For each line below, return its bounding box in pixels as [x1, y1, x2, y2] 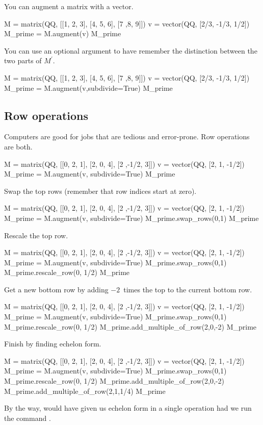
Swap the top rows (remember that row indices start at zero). [4, 185, 197, 196]
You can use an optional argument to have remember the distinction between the [4, 45, 257, 56]
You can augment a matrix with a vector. [4, 1, 134, 11]
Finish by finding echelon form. [4, 338, 101, 349]
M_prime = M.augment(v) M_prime [4, 28, 121, 39]
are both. [4, 141, 33, 152]
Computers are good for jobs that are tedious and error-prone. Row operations [4, 131, 250, 142]
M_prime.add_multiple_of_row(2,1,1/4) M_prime [4, 385, 166, 396]
